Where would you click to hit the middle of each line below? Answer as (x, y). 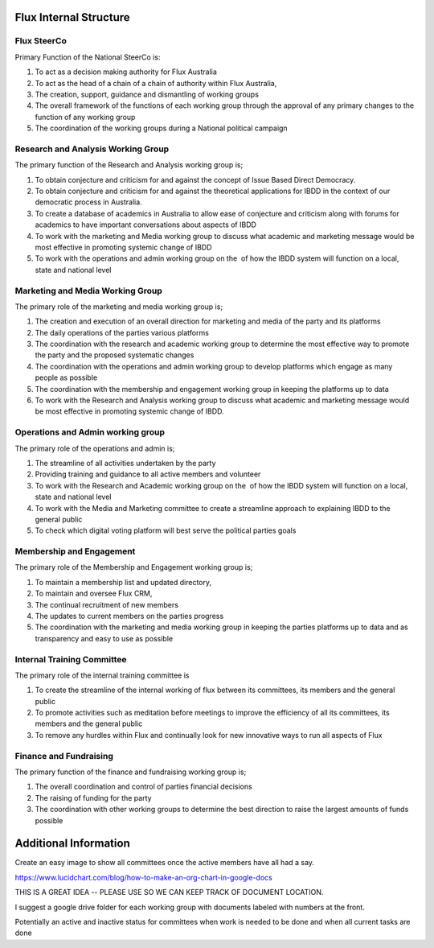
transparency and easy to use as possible (104, 638)
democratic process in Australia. (88, 202)
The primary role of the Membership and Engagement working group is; (134, 567)
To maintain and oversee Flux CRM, (94, 594)
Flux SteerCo (41, 41)
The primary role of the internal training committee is (102, 675)
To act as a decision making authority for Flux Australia (126, 72)
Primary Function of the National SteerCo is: (88, 57)
